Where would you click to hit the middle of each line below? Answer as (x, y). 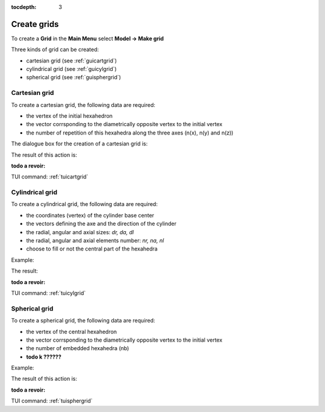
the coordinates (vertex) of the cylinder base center (90, 215)
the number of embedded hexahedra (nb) (78, 348)
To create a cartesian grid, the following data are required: (83, 105)
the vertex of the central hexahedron (72, 332)
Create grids (35, 24)
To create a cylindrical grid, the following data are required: (84, 204)
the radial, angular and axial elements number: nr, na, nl (95, 241)
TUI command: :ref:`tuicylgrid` (48, 293)
